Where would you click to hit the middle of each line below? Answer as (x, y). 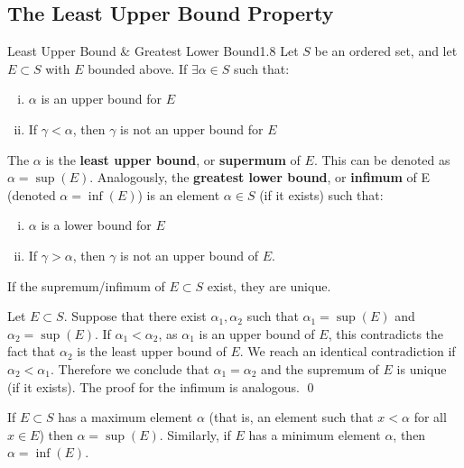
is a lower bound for (96, 225)
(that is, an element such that (291, 417)
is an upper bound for (102, 99)
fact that (32, 351)
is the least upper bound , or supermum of (173, 159)
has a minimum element (315, 434)
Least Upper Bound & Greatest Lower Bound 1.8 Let (153, 51)
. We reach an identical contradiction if (348, 351)
